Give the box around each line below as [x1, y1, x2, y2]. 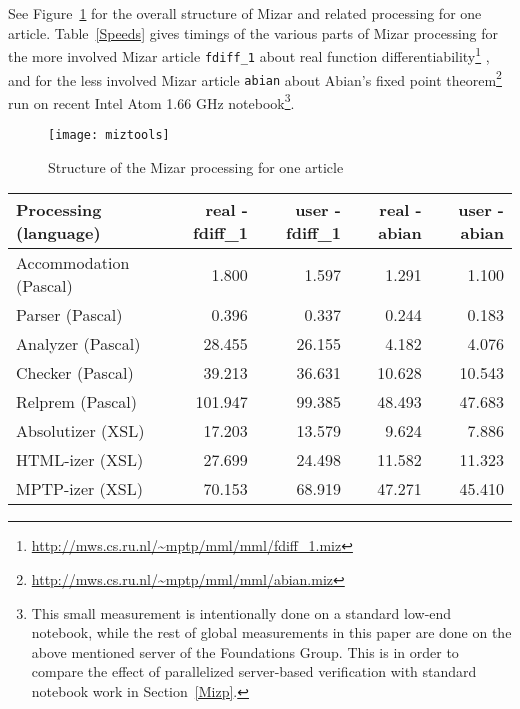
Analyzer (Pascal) [16, 332, 141, 356]
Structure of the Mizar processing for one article [48, 156, 344, 177]
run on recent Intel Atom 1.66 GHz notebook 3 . [8, 89, 295, 113]
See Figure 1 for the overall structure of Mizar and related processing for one [8, 3, 482, 23]
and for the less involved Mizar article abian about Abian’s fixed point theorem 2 [8, 66, 502, 90]
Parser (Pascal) [16, 303, 123, 327]
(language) [16, 221, 101, 245]
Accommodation [16, 251, 130, 275]
